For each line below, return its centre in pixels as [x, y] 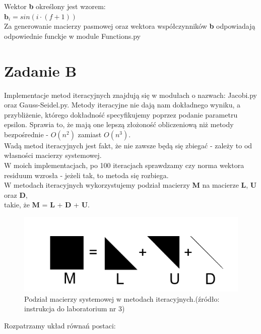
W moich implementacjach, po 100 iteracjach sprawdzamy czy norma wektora [124, 165]
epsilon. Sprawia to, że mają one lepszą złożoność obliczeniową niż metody [119, 124]
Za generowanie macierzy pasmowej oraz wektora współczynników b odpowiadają [130, 26]
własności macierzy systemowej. [53, 155]
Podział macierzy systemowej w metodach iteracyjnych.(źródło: [122, 298]
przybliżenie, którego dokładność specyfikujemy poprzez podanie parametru [121, 114]
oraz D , [16, 194]
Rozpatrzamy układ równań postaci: [60, 325]
